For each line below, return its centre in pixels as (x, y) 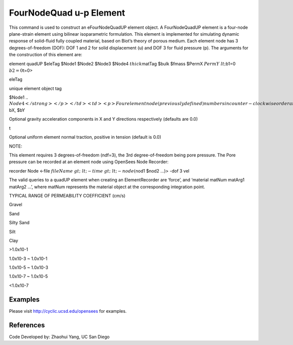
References (27, 325)
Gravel (16, 205)
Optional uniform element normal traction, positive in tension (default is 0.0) (85, 137)
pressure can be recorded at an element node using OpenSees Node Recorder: (89, 162)
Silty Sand (19, 223)
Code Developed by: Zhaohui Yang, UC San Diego (59, 337)
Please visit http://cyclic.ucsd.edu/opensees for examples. (68, 311)
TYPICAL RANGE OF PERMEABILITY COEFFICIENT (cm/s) (67, 195)
